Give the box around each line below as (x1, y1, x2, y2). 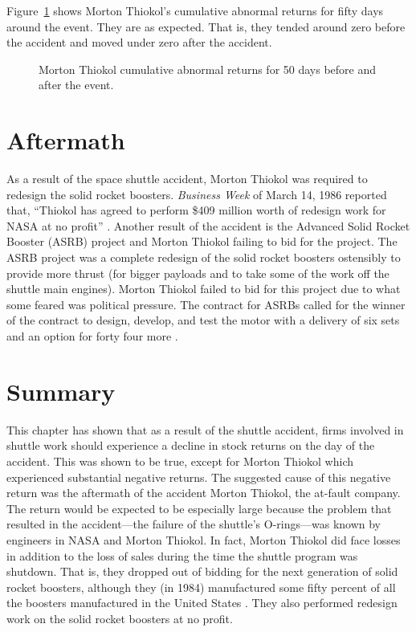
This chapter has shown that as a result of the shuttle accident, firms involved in (6, 421, 404, 438)
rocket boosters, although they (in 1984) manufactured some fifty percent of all (6, 578, 396, 595)
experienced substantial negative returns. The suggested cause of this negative (6, 468, 391, 485)
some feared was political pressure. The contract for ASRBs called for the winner (6, 296, 406, 312)
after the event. (39, 76, 114, 93)
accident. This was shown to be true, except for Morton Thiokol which (6, 452, 353, 469)
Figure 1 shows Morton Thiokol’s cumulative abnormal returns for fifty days (6, 2, 384, 18)
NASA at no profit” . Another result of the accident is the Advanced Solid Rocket (6, 217, 410, 234)
